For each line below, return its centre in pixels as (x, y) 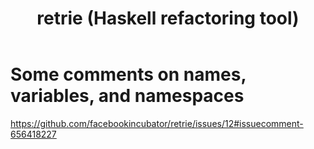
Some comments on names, (128, 74)
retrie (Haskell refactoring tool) (168, 18)
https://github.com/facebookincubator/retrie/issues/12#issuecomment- (157, 123)
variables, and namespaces (127, 96)
